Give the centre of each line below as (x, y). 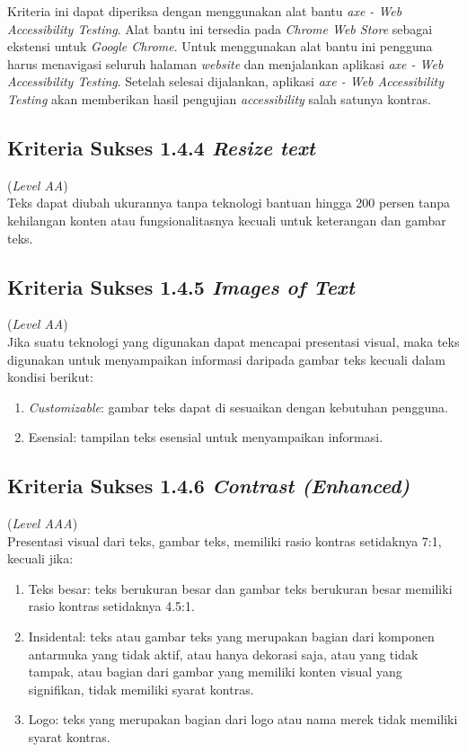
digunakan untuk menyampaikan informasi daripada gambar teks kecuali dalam (226, 359)
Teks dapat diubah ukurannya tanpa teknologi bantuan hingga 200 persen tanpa (229, 203)
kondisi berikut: (50, 377)
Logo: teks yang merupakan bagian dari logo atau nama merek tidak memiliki (243, 719)
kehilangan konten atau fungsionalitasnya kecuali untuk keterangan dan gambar (227, 220)
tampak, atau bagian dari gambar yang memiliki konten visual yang (215, 672)
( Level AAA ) (43, 523)
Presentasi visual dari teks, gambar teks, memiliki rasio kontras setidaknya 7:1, (225, 540)
